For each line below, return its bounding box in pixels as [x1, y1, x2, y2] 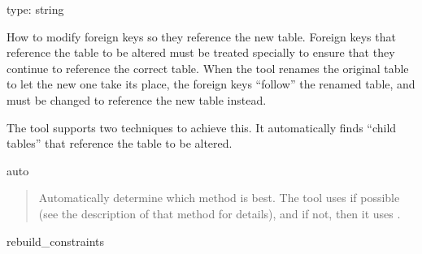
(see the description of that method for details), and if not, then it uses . [38, 204, 401, 222]
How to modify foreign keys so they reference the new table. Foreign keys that [7, 28, 396, 45]
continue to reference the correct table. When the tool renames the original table [7, 59, 409, 76]
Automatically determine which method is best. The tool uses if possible [38, 189, 400, 206]
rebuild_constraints [7, 232, 105, 249]
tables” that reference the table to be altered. [7, 135, 233, 152]
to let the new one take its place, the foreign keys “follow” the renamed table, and [7, 75, 415, 93]
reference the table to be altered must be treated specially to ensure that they [7, 44, 395, 61]
